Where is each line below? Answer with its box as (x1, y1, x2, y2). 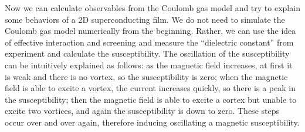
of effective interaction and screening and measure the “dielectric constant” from (5, 36, 294, 48)
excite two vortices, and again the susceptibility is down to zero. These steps (5, 105, 279, 117)
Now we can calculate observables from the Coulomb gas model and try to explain (5, 2, 300, 13)
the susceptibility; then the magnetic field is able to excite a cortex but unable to (5, 93, 297, 105)
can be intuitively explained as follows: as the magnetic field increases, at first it (5, 58, 293, 71)
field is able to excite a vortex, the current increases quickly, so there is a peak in (5, 82, 296, 94)
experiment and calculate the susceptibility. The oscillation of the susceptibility (5, 47, 290, 60)
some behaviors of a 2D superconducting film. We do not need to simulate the (5, 13, 285, 25)
